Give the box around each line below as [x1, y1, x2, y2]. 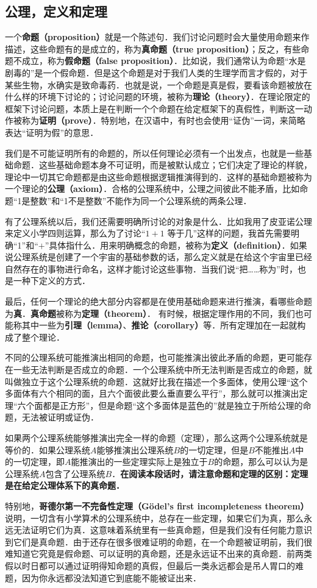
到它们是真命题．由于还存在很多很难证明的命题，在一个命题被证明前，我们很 [5, 535, 312, 548]
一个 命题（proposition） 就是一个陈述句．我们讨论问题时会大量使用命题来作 [5, 30, 310, 43]
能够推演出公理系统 [96, 443, 174, 456]
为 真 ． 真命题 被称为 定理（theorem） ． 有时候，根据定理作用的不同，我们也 [5, 306, 304, 319]
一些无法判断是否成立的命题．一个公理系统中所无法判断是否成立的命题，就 [13, 363, 312, 376]
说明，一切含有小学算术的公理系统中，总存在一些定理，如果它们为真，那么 [5, 511, 304, 524]
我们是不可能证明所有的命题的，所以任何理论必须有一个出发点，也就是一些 [5, 146, 304, 159]
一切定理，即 [13, 455, 65, 468]
